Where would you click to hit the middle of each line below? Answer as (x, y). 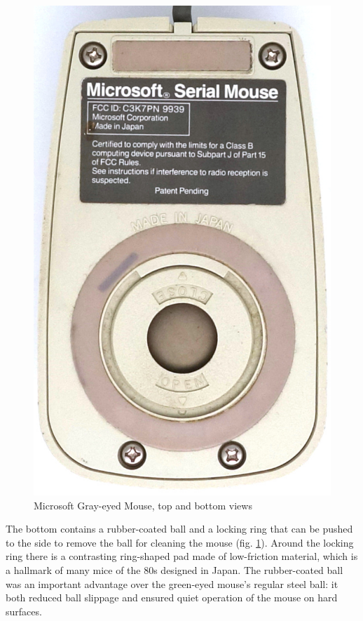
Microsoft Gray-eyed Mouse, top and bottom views (143, 505)
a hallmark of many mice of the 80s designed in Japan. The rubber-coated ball (174, 570)
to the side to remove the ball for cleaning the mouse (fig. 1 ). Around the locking (180, 542)
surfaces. (24, 611)
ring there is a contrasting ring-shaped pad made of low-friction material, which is (182, 556)
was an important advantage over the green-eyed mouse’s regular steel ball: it (172, 583)
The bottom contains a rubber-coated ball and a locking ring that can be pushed (179, 529)
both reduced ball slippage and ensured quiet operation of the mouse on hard (172, 597)
